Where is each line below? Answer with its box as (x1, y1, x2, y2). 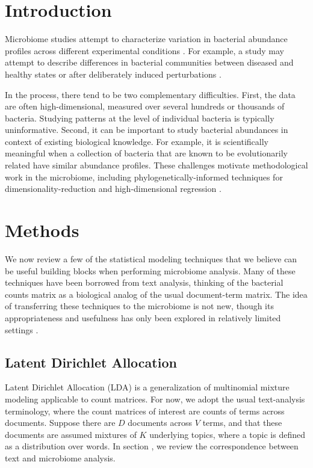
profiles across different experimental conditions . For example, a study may (5, 44, 284, 57)
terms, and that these (202, 416, 282, 429)
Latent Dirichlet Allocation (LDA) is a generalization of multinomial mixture (5, 381, 290, 393)
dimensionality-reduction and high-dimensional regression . (5, 182, 222, 195)
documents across (128, 416, 193, 429)
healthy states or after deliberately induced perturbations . (5, 67, 222, 80)
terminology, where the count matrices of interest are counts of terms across (5, 404, 285, 417)
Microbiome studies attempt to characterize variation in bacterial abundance (5, 32, 288, 45)
